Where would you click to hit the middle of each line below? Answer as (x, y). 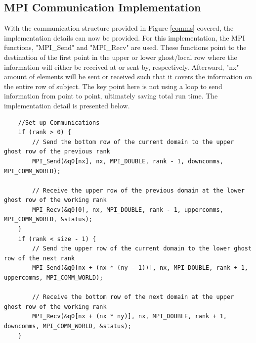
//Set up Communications (59, 122)
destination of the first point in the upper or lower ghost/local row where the (121, 57)
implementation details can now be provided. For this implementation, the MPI (125, 37)
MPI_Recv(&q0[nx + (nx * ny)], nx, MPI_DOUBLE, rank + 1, (130, 317)
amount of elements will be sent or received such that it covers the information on (128, 76)
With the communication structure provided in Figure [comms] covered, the (119, 28)
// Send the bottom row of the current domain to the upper (133, 142)
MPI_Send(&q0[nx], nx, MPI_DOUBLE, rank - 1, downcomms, (128, 161)
